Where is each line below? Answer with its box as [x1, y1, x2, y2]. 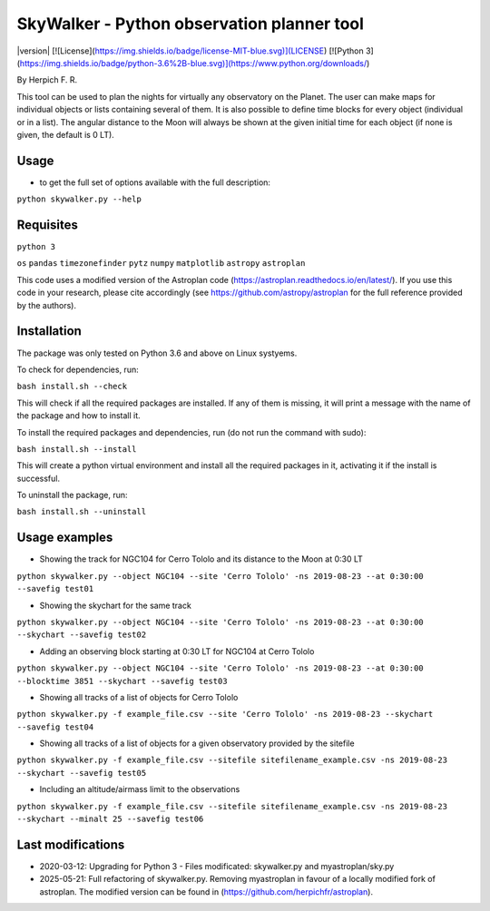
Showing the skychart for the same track [39, 600, 192, 611]
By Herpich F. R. [16, 74, 78, 85]
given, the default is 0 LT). [16, 129, 115, 140]
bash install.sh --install [16, 444, 137, 454]
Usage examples [16, 530, 113, 545]
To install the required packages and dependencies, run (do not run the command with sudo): [16, 426, 367, 437]
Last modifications [16, 837, 125, 852]
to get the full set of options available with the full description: [39, 177, 271, 188]
